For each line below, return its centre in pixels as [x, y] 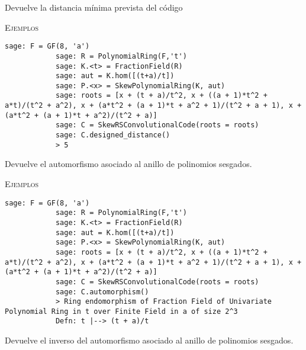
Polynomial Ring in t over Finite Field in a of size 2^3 [121, 311]
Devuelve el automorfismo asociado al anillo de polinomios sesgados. [128, 164]
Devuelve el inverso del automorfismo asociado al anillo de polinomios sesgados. [149, 340]
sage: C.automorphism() [102, 292]
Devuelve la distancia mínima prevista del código [94, 7]
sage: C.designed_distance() [113, 135]
